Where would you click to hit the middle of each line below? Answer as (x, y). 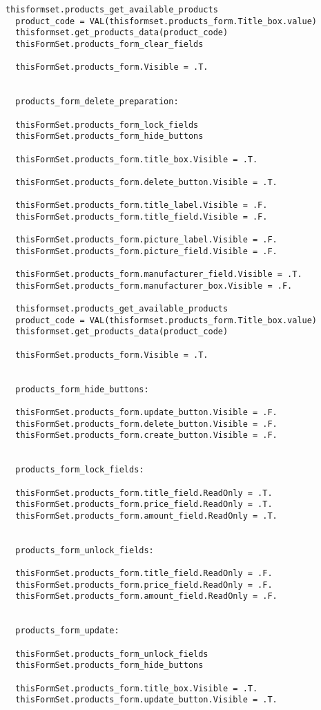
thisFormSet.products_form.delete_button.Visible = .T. (146, 182)
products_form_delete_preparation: (97, 102)
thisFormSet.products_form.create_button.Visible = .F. (146, 435)
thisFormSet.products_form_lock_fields (107, 125)
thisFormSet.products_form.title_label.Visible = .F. (142, 205)
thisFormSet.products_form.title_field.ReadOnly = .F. (144, 574)
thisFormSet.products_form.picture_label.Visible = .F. (146, 240)
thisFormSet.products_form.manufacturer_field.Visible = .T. (159, 275)
